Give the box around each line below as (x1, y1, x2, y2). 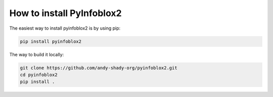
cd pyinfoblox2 (20, 72, 58, 77)
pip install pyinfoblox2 (20, 38, 82, 44)
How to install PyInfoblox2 (9, 8, 122, 19)
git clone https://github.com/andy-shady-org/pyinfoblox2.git (20, 65, 177, 70)
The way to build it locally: (9, 51, 64, 57)
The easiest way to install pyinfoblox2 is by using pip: (9, 25, 121, 31)
